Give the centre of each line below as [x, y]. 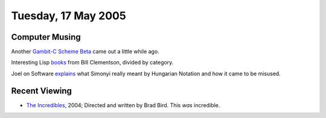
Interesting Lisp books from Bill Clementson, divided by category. [92, 63]
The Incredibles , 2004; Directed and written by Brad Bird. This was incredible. [123, 105]
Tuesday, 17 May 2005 [69, 16]
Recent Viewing [42, 91]
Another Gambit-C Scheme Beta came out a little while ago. [85, 52]
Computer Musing [46, 37]
